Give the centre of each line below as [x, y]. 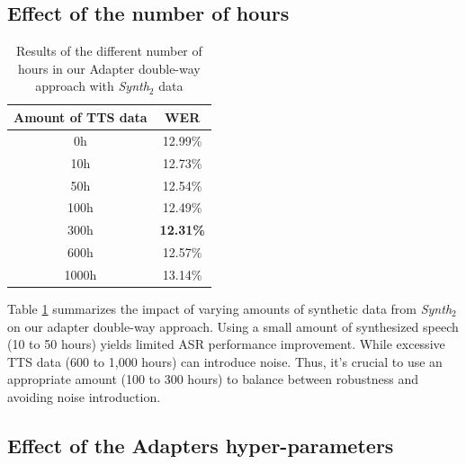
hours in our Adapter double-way [109, 68]
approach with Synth [92, 86]
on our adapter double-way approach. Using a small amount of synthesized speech [233, 326]
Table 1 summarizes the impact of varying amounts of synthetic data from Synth [230, 308]
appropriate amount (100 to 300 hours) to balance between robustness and [213, 379]
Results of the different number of [109, 51]
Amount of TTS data [81, 116]
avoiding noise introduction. [84, 396]
